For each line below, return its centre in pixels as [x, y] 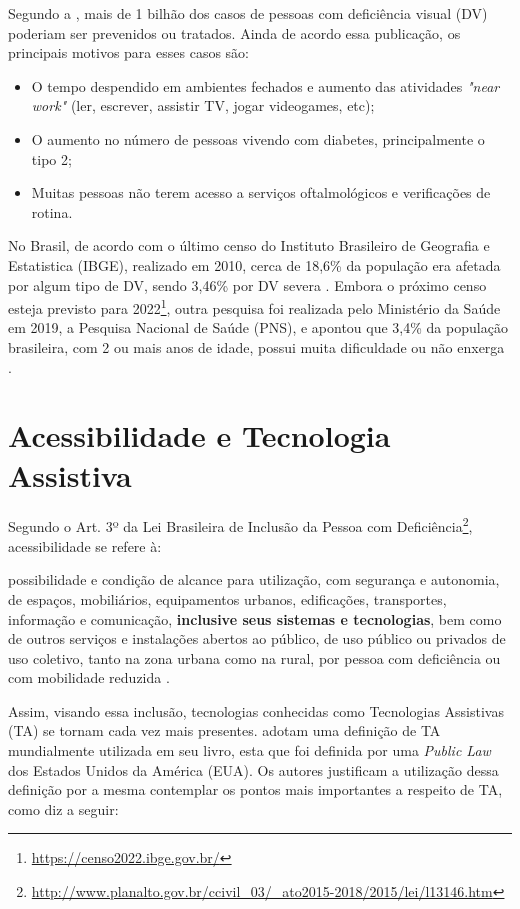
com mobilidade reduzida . [89, 677]
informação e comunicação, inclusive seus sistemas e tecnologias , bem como [255, 618]
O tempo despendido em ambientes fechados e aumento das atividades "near [265, 85]
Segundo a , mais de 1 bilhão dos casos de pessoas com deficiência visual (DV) [248, 13]
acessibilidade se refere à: [85, 545]
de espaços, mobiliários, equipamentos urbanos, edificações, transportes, [227, 598]
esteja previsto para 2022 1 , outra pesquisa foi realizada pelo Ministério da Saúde [254, 306]
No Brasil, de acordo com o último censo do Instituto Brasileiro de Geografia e [249, 245]
